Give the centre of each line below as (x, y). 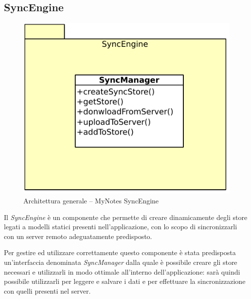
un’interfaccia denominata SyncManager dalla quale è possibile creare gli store (121, 262)
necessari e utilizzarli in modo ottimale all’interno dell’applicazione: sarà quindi (122, 271)
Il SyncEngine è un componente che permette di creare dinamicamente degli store (126, 217)
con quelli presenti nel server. (47, 290)
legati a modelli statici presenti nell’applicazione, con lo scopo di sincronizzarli (121, 227)
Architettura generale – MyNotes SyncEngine (91, 201)
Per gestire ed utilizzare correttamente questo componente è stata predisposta (120, 252)
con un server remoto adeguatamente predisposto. (78, 236)
